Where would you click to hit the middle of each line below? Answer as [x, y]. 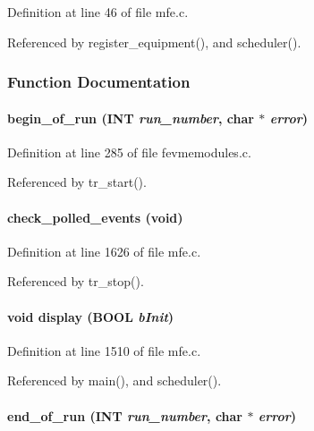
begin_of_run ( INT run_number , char [131, 118]
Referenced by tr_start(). [77, 182]
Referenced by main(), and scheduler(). [115, 380]
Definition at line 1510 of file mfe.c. [104, 350]
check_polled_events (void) [95, 217]
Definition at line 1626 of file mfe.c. [104, 251]
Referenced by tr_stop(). [76, 281]
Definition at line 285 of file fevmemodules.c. [129, 152]
